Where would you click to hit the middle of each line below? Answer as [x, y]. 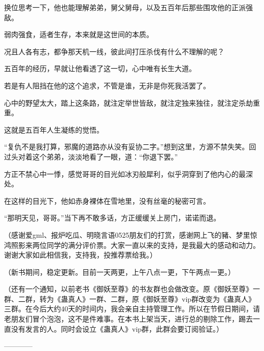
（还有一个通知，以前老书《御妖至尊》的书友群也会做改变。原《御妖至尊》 [128, 289]
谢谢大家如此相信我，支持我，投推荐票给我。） [80, 255]
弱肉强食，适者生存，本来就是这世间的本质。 [79, 34]
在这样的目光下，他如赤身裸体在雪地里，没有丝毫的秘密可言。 [107, 200]
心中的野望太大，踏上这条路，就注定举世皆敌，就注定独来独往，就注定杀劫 [128, 102]
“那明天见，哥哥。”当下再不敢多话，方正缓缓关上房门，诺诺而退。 [112, 218]
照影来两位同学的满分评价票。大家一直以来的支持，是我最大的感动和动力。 [135, 245]
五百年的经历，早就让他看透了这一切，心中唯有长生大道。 [100, 68]
